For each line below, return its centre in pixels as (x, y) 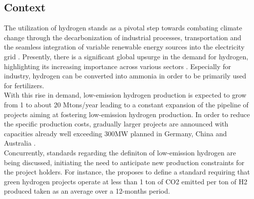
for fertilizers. (24, 85)
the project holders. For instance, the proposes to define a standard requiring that (127, 172)
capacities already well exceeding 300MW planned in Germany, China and (115, 133)
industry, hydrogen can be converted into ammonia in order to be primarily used (125, 76)
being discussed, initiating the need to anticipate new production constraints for (124, 162)
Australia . (20, 143)
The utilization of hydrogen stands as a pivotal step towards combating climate (123, 28)
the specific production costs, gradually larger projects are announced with (116, 124)
